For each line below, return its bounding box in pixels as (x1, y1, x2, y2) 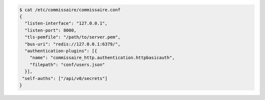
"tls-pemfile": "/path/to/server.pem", (25, 34, 121, 40)
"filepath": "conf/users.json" (29, 62, 105, 67)
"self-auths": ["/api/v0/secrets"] (22, 75, 108, 81)
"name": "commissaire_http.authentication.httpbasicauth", (29, 55, 175, 61)
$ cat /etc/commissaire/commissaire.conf (19, 7, 121, 12)
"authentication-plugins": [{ (25, 48, 98, 53)
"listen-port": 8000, (25, 27, 77, 33)
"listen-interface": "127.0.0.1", (25, 21, 108, 26)
